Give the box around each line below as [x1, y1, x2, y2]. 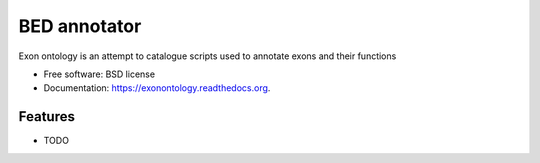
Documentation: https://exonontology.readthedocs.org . [43, 82, 271, 94]
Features [18, 108, 75, 125]
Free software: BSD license [43, 68, 155, 80]
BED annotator [18, 15, 142, 37]
